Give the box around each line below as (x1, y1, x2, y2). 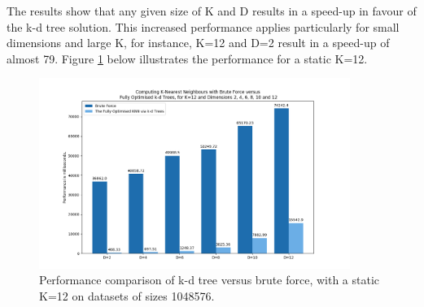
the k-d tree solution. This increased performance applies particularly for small (7, 18, 400, 35)
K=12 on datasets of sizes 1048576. (39, 287, 215, 304)
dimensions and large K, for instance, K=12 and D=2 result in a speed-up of (7, 34, 390, 51)
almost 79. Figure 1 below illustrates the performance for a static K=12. (7, 50, 368, 67)
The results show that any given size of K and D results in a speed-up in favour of (7, 2, 417, 19)
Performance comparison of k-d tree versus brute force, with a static (39, 271, 380, 288)
